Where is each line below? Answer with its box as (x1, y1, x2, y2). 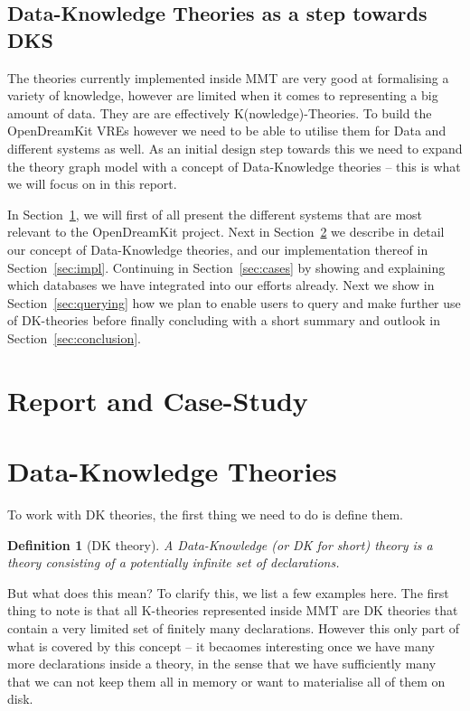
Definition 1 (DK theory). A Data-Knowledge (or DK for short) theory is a (7, 535, 433, 554)
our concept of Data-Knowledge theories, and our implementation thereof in (7, 239, 428, 258)
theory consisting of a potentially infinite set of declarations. (7, 553, 340, 572)
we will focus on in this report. (7, 174, 177, 193)
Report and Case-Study (7, 381, 308, 418)
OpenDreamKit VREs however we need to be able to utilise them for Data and (7, 121, 446, 140)
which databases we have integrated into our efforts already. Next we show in (7, 276, 435, 295)
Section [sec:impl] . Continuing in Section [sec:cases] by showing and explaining (7, 257, 446, 276)
